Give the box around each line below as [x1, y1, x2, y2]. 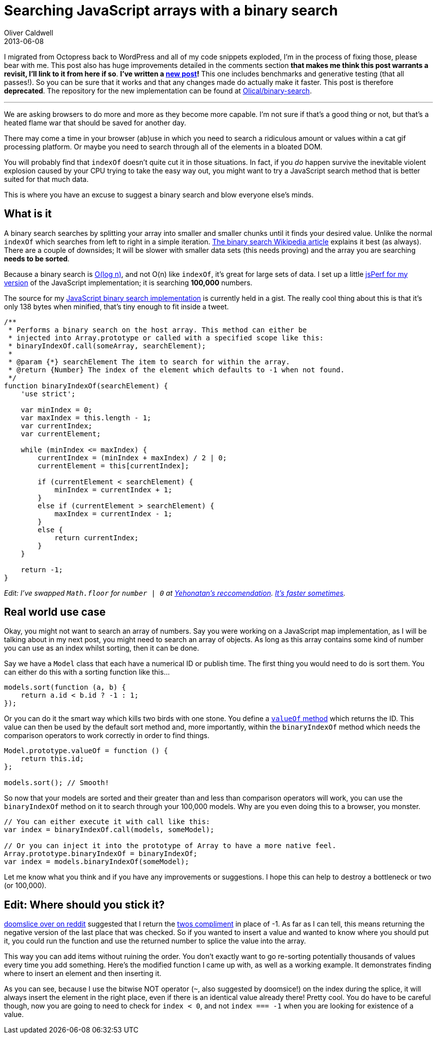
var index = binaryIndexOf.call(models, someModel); [4, 826, 215, 834]
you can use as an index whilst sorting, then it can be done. [4, 644, 200, 653]
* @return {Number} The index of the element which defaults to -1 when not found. [8, 365, 345, 374]
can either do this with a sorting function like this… [4, 668, 170, 677]
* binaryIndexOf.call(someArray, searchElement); [8, 341, 206, 350]
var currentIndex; [20, 421, 93, 430]
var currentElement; [20, 429, 101, 438]
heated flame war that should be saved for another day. [4, 118, 186, 127]
